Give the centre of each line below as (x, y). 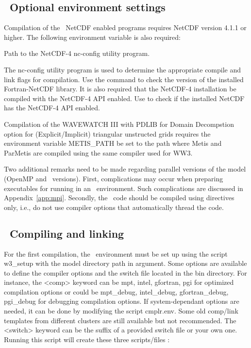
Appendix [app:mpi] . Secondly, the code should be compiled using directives (119, 198)
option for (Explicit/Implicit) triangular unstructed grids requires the (107, 133)
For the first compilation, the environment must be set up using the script (116, 253)
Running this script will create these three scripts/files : (87, 339)
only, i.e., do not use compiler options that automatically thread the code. (114, 207)
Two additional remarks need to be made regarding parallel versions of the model (125, 169)
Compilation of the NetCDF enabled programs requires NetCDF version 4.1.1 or (125, 27)
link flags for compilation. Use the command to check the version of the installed (124, 79)
